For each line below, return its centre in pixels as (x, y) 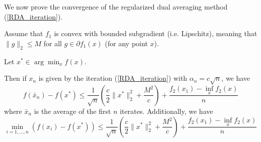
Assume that (24, 33)
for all (53, 43)
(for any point (126, 43)
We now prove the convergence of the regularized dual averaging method (116, 7)
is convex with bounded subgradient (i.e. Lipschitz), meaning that (156, 33)
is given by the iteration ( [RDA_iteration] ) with (113, 78)
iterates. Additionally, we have (166, 111)
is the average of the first (72, 111)
